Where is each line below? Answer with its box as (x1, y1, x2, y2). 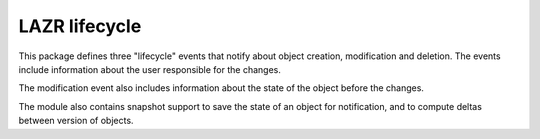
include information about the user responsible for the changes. (18, 63, 282, 75)
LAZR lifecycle (18, 15, 142, 37)
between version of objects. (18, 115, 134, 127)
